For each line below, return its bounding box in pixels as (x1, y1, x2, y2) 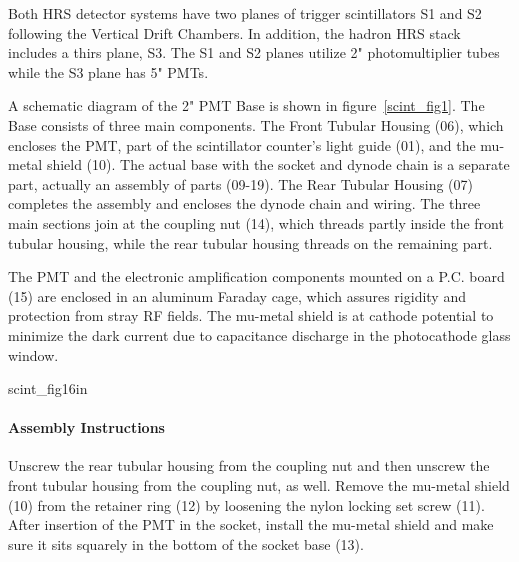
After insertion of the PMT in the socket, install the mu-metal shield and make (8, 514, 494, 535)
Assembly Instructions (8, 417, 165, 438)
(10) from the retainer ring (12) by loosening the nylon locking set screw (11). (8, 494, 485, 515)
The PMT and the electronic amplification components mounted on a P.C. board (8, 266, 505, 287)
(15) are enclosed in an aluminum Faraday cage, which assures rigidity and (8, 285, 466, 306)
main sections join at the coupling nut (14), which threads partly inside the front (8, 212, 504, 233)
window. (8, 344, 59, 365)
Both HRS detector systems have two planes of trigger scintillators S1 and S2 (8, 3, 482, 23)
